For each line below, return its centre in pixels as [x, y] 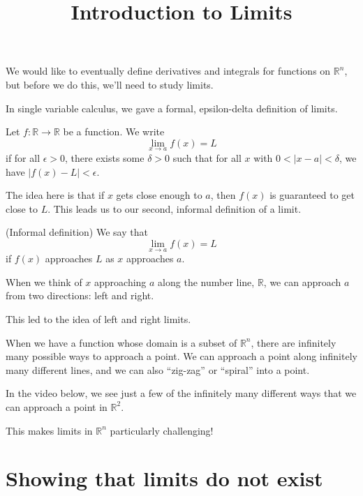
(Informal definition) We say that [77, 232]
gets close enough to [159, 195]
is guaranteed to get [312, 195]
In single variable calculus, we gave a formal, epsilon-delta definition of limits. [172, 108]
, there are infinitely [294, 342]
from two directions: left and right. [80, 295]
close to [22, 208]
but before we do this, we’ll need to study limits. [110, 84]
